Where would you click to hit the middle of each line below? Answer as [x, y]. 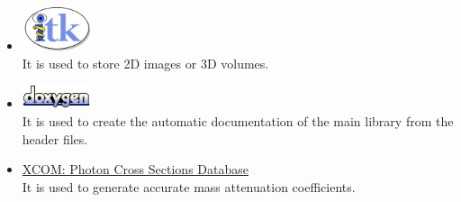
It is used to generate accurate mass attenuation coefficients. [189, 186]
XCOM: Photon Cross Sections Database [135, 169]
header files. [55, 138]
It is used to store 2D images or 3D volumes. [145, 63]
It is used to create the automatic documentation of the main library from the [238, 120]
